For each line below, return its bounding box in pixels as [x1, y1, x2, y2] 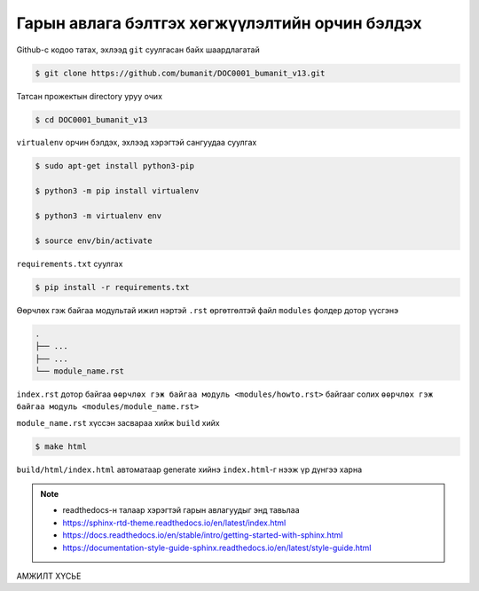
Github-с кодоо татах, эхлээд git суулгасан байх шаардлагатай [16, 44, 261, 55]
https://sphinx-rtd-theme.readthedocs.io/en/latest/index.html [62, 517, 287, 528]
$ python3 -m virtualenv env [35, 211, 162, 221]
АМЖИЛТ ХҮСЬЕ [16, 571, 82, 581]
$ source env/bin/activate [35, 235, 153, 246]
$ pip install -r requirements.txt [35, 282, 190, 292]
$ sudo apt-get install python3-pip [35, 161, 195, 171]
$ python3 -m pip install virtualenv [35, 186, 200, 196]
